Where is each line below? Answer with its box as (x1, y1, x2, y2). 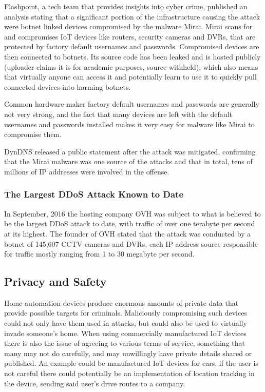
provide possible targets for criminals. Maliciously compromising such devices (4, 307, 247, 318)
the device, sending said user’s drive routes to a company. (4, 378, 185, 388)
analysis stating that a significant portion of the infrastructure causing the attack (4, 11, 260, 22)
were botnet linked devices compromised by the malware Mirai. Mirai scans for (4, 21, 253, 32)
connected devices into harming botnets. (4, 81, 131, 92)
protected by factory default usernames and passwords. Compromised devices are (4, 41, 259, 52)
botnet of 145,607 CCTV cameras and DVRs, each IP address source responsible (4, 238, 258, 249)
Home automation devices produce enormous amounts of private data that (4, 297, 239, 308)
